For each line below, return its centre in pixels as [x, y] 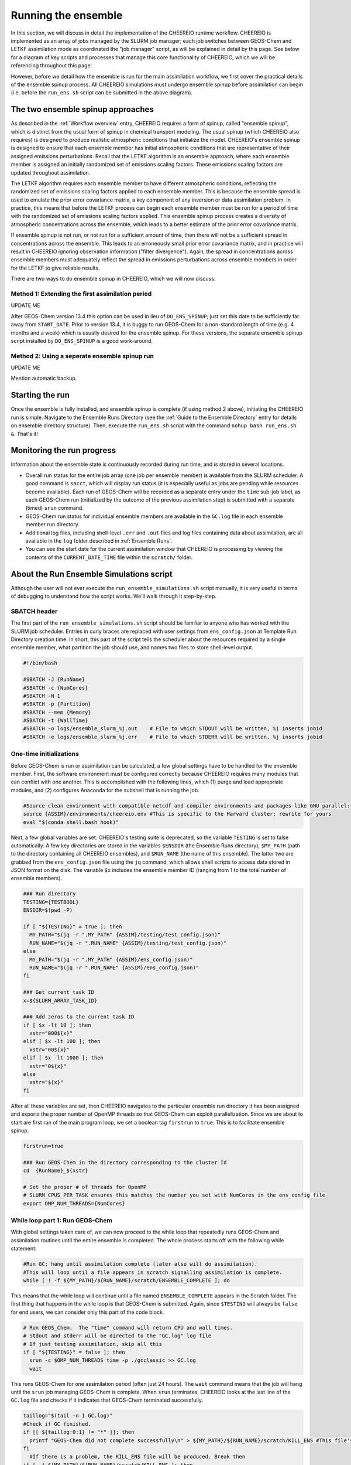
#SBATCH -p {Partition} [57, 704]
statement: [24, 1249]
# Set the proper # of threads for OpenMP [85, 1187]
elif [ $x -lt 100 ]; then [62, 1041]
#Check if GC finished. [57, 1424]
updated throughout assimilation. [51, 172]
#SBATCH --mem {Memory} [57, 712]
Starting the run [40, 395]
